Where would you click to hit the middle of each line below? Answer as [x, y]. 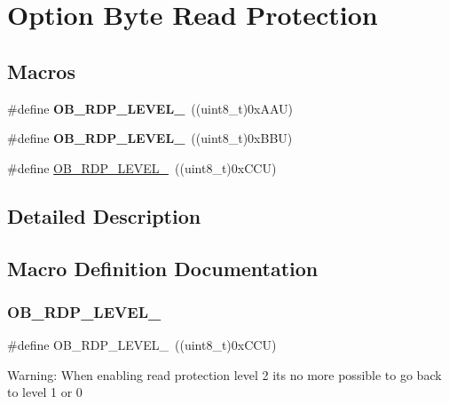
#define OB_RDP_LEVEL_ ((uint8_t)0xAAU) [150, 108]
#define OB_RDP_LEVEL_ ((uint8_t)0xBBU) [150, 138]
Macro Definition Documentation [163, 268]
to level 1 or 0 [45, 392]
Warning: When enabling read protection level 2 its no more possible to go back [224, 374]
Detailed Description [104, 215]
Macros [41, 71]
